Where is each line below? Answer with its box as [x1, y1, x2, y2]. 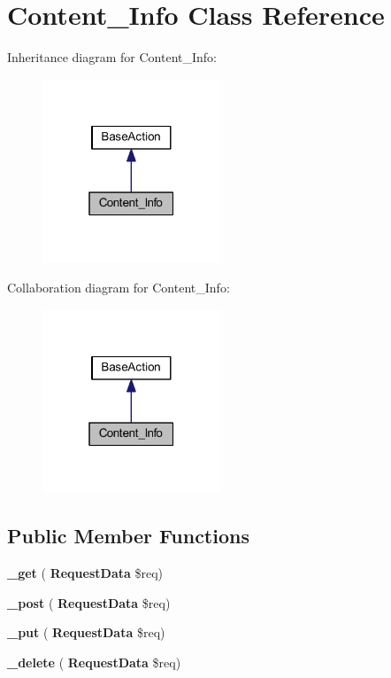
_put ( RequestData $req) [7, 623, 165, 642]
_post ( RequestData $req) [7, 593, 171, 612]
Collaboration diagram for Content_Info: [7, 278, 230, 297]
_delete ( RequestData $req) [7, 652, 181, 671]
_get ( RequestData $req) [7, 564, 164, 582]
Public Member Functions [7, 522, 249, 549]
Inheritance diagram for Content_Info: [7, 48, 217, 66]
